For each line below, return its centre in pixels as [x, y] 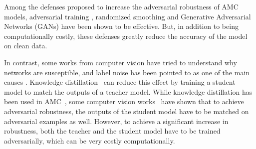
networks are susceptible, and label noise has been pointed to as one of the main [127, 72]
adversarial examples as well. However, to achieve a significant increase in [116, 121]
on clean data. [26, 46]
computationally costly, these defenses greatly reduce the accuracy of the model [126, 36]
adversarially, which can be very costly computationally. [90, 140]
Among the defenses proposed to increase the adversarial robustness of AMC [121, 6]
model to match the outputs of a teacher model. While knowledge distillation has [128, 91]
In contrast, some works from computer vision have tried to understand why [121, 62]
